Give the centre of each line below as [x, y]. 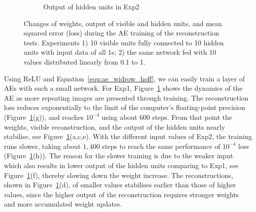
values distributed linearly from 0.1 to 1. [85, 61]
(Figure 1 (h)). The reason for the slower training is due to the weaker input [119, 156]
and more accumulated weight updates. [63, 204]
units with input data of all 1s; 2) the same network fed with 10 [120, 52]
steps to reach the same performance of [161, 146]
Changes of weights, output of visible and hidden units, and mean [123, 23]
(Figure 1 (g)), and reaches [44, 117]
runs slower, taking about [42, 146]
